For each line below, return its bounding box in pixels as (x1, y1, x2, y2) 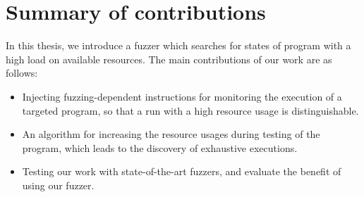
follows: (6, 65, 38, 80)
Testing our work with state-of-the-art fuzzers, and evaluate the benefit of (22, 164, 341, 179)
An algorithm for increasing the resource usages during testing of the (22, 127, 320, 141)
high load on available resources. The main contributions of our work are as (6, 51, 332, 66)
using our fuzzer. (22, 177, 95, 192)
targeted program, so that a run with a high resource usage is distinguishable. (22, 103, 359, 117)
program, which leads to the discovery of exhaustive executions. (22, 140, 298, 155)
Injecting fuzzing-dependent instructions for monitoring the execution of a (22, 89, 342, 103)
